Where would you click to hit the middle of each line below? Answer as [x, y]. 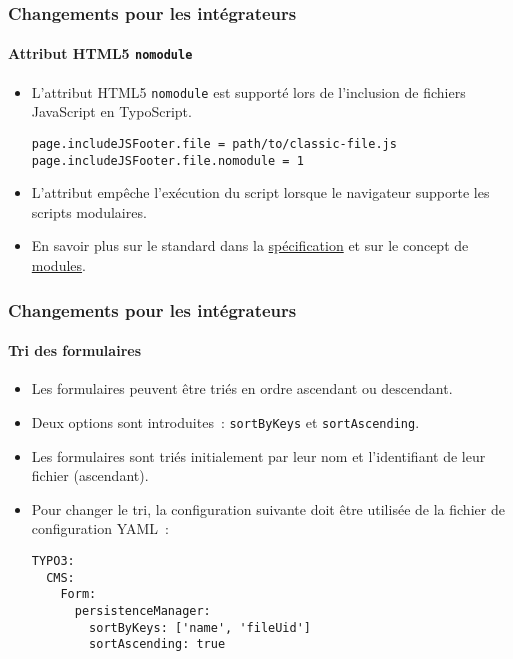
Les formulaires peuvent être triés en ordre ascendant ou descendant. [242, 388]
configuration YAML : [100, 528]
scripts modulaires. [89, 211]
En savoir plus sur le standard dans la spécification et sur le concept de [250, 245]
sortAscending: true [157, 644]
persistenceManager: [142, 610]
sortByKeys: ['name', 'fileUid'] [200, 627]
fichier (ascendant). [90, 475]
